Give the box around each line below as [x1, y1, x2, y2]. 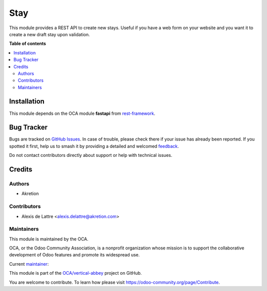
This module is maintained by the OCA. [9, 236, 89, 242]
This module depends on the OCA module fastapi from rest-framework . [9, 110, 156, 116]
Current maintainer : [9, 261, 49, 267]
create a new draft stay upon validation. [9, 31, 90, 37]
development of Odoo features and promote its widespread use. [9, 252, 140, 258]
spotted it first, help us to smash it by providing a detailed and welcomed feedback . [9, 143, 179, 149]
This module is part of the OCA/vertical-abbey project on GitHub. [9, 270, 142, 276]
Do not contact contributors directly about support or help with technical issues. [9, 152, 173, 158]
